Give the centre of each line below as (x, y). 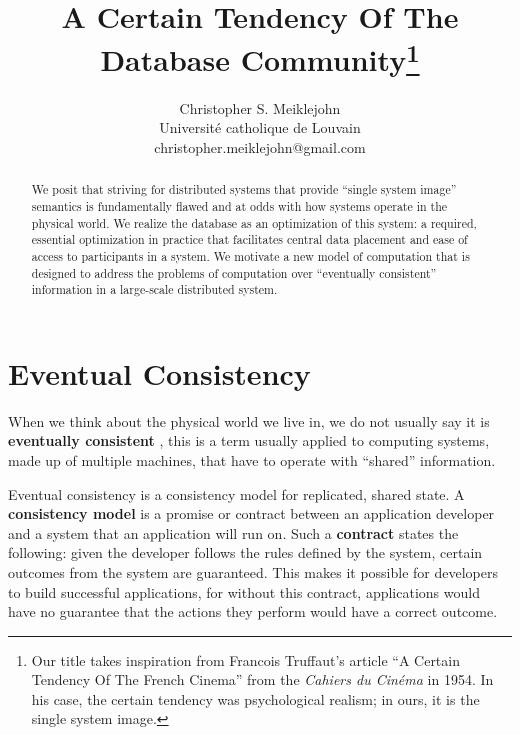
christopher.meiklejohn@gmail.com (260, 146)
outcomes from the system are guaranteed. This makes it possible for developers (253, 571)
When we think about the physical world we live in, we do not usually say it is (249, 420)
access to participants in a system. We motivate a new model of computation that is (250, 255)
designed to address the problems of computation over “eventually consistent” (234, 272)
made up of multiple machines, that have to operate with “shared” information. (252, 459)
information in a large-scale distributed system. (154, 289)
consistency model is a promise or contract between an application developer (251, 513)
